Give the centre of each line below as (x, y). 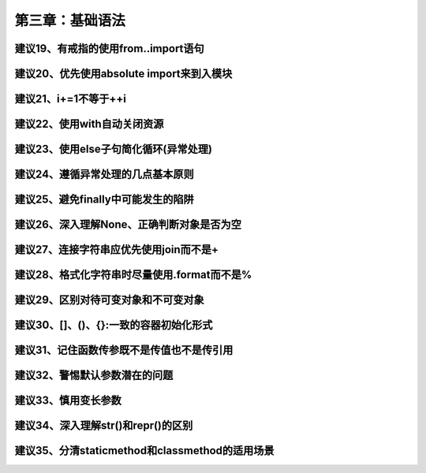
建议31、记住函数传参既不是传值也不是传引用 (124, 350)
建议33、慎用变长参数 (68, 401)
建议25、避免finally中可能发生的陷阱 (105, 200)
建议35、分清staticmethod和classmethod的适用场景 (145, 451)
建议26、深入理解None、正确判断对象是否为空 (128, 225)
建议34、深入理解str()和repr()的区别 (104, 426)
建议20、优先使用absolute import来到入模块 (123, 74)
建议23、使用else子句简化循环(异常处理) (114, 149)
